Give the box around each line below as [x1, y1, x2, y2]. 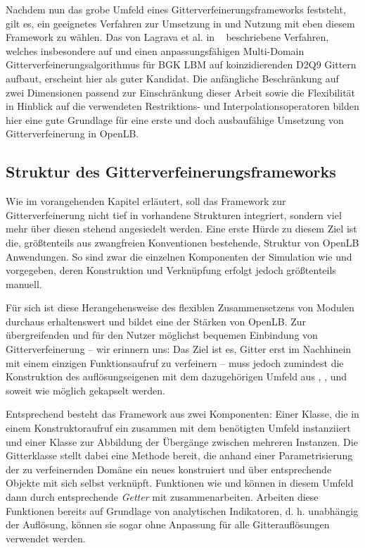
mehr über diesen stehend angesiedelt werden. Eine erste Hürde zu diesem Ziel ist [6, 221, 357, 236]
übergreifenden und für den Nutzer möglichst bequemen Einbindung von [6, 328, 318, 342]
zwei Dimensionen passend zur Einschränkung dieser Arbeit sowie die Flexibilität [6, 85, 356, 99]
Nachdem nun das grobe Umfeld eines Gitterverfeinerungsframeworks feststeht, [6, 2, 346, 16]
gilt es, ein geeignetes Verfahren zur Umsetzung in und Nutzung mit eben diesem [6, 15, 355, 30]
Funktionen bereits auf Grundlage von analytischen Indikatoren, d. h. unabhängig [6, 503, 359, 518]
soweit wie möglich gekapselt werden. [6, 382, 165, 397]
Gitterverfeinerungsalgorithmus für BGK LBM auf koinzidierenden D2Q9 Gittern [6, 57, 357, 72]
